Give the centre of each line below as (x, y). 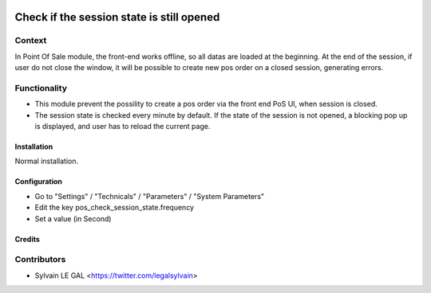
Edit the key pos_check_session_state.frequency (115, 208)
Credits (27, 239)
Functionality (41, 88)
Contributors (40, 260)
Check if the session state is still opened (117, 17)
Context (31, 41)
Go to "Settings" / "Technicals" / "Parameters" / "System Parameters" (150, 196)
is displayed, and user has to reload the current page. (123, 127)
